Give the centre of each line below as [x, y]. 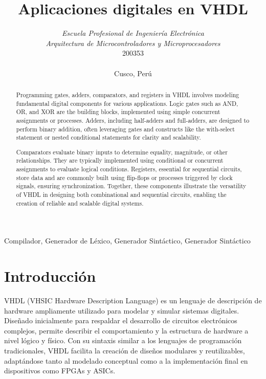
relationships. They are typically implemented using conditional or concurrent [120, 160]
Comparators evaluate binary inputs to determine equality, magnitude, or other [122, 152]
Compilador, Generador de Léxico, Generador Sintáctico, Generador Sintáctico [127, 241]
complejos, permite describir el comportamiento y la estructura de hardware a [126, 330]
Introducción [50, 276]
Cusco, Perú [133, 73]
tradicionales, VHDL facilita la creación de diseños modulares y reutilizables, [125, 350]
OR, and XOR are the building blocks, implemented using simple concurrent [118, 112]
